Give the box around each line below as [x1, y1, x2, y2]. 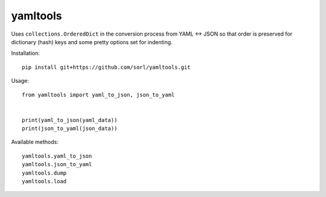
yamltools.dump [22, 169, 67, 176]
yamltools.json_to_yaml [22, 161, 92, 168]
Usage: [11, 77, 30, 85]
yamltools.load [22, 178, 67, 185]
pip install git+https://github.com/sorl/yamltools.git [22, 63, 191, 71]
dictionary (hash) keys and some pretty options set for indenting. [11, 38, 173, 45]
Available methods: [11, 138, 59, 146]
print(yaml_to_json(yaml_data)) [22, 117, 118, 123]
